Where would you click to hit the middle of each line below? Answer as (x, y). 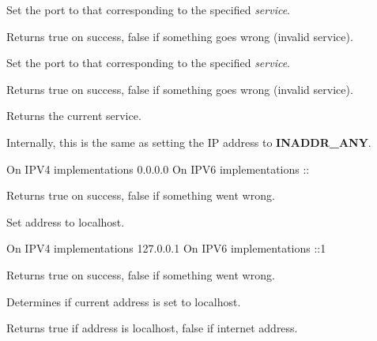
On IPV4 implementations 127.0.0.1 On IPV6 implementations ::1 (166, 248)
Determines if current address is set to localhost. (124, 301)
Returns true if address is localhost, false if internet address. (152, 328)
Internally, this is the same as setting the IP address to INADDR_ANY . (189, 142)
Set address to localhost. (66, 221)
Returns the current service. (74, 116)
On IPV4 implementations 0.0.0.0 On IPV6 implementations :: (158, 169)
